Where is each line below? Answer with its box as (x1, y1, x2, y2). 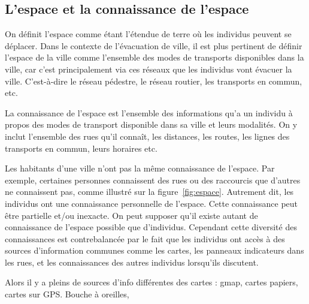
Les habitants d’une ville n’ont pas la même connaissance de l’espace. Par (5, 162, 275, 174)
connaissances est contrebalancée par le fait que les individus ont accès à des (5, 232, 285, 245)
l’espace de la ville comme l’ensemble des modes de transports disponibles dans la (5, 51, 304, 64)
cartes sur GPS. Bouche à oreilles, (5, 288, 129, 300)
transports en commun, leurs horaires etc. (5, 142, 157, 154)
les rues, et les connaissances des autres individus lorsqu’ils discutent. (5, 255, 259, 268)
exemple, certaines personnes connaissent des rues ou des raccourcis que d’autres (5, 173, 301, 186)
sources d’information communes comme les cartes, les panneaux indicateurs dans (5, 244, 304, 257)
